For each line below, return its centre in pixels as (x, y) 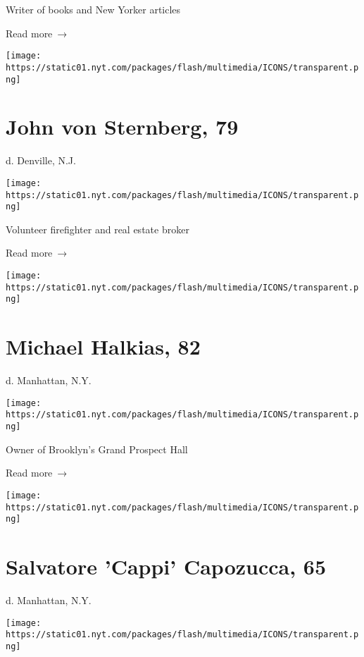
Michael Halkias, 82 (103, 346)
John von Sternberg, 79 (122, 127)
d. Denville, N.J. (41, 160)
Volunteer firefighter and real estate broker (98, 229)
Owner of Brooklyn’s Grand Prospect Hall (97, 449)
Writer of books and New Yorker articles (93, 9)
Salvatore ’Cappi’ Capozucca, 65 (166, 566)
